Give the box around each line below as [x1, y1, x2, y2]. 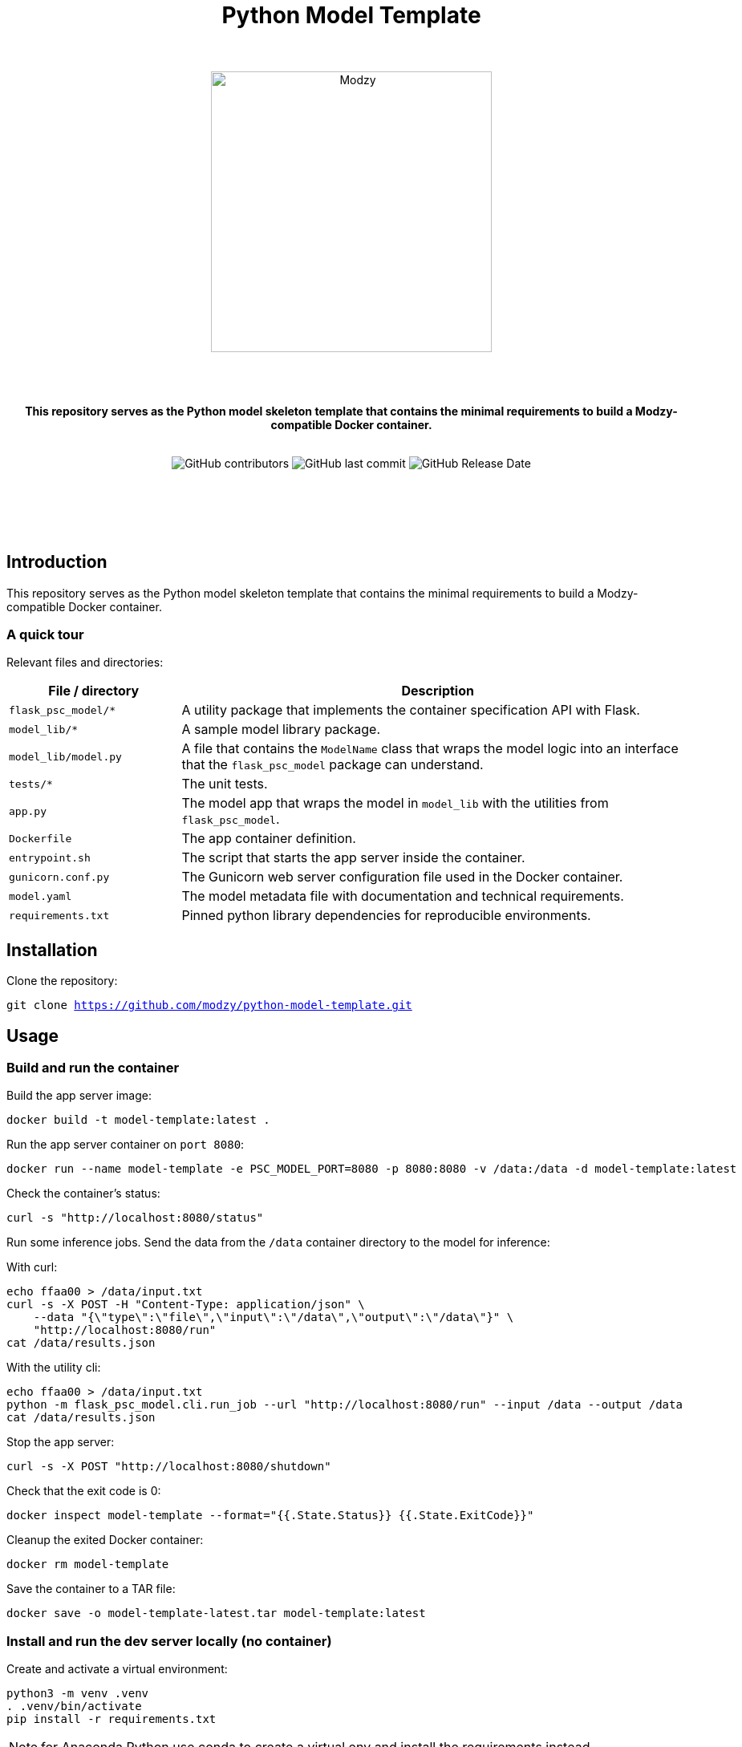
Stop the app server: [6, 1435, 115, 1449]
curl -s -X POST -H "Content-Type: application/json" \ [6, 1298, 365, 1311]
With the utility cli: [6, 1360, 101, 1375]
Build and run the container [6, 1060, 180, 1076]
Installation [6, 939, 98, 960]
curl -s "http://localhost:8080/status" [6, 1211, 264, 1225]
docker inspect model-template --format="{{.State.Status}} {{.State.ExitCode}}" [6, 1509, 534, 1522]
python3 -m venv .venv [6, 1687, 149, 1700]
